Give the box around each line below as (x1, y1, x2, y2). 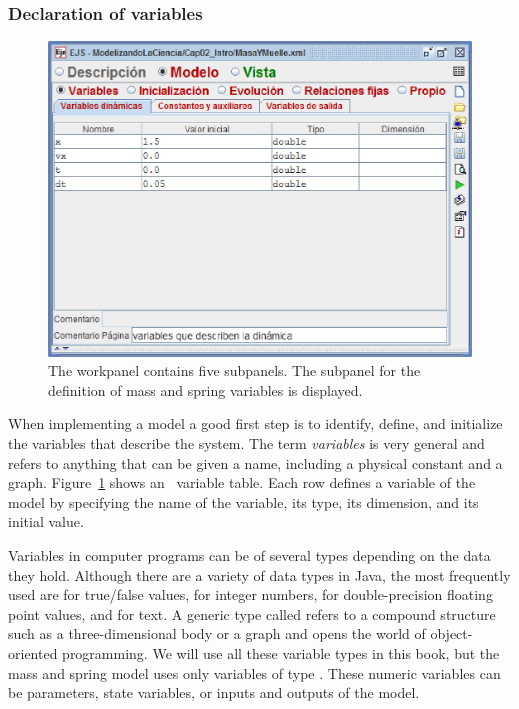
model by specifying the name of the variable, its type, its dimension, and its (8, 491, 479, 512)
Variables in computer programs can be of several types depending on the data (8, 544, 491, 565)
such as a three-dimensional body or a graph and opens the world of (8, 623, 426, 644)
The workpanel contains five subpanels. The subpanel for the (48, 360, 421, 381)
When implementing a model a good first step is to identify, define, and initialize (8, 413, 503, 434)
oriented (8, 642, 58, 663)
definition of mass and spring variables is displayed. (48, 379, 363, 400)
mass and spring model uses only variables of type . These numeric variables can (8, 662, 501, 683)
